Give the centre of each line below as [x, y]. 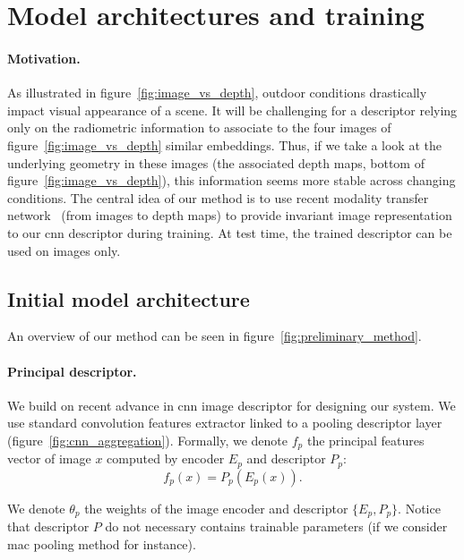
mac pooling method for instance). [102, 543]
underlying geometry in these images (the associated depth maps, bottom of [216, 162]
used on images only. [64, 250]
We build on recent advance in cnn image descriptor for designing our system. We [232, 405]
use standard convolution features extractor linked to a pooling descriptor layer [225, 423]
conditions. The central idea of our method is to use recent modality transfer [218, 197]
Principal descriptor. [72, 371]
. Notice [419, 508]
